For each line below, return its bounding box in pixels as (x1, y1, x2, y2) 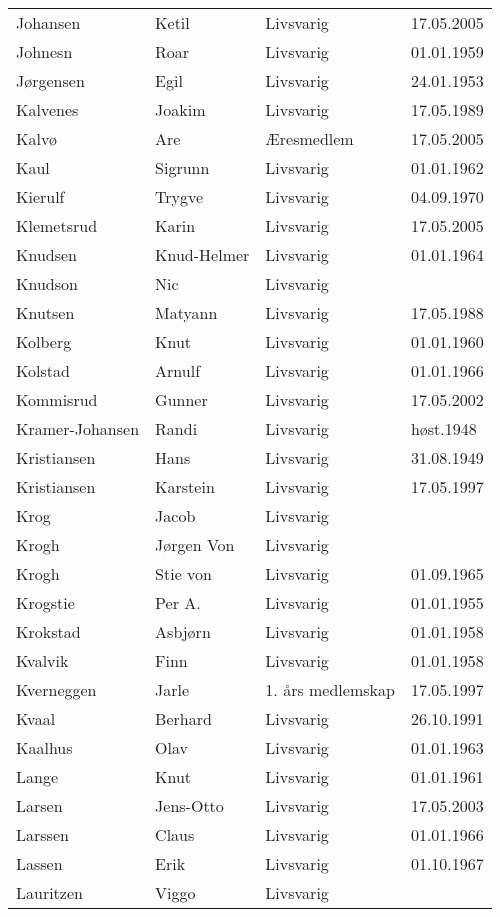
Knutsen (16, 301, 75, 324)
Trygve (155, 185, 204, 208)
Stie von (155, 562, 212, 585)
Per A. (155, 591, 201, 614)
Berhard (155, 707, 212, 730)
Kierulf (16, 185, 65, 208)
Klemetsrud (16, 214, 98, 237)
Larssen (16, 823, 69, 846)
